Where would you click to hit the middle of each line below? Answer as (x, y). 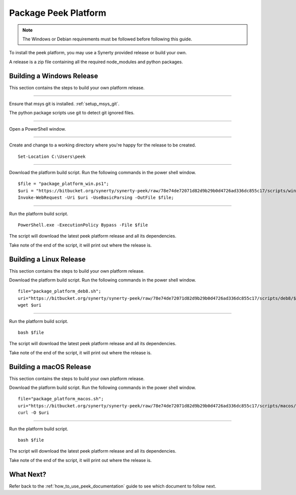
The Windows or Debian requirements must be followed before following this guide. (107, 39)
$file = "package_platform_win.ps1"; (64, 184)
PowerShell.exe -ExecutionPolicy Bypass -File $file (83, 225)
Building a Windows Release (54, 76)
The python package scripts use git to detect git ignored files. (72, 113)
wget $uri (30, 305)
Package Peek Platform (58, 13)
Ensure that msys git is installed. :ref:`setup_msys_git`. (64, 104)
